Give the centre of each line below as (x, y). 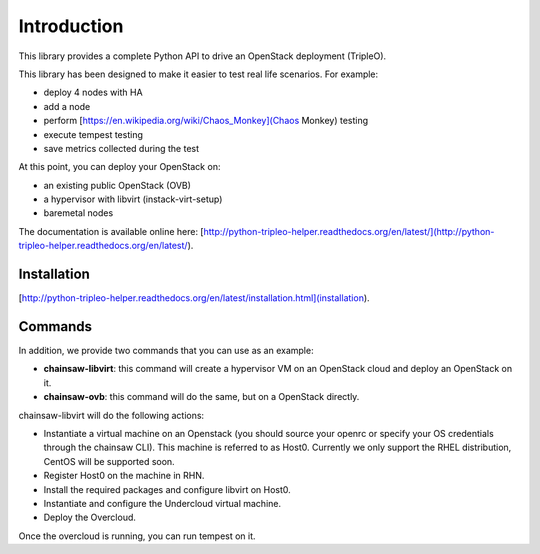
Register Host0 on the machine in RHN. (124, 476)
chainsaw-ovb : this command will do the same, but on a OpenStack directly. (201, 397)
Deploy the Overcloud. (90, 517)
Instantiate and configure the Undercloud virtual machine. (162, 503)
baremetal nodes (78, 213)
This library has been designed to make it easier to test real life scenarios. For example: (198, 74)
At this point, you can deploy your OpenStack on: (119, 167)
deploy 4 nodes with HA (93, 92)
